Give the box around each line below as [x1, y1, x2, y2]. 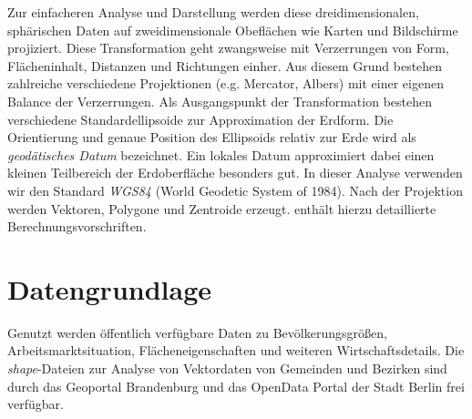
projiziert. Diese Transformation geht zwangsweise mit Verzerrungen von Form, [7, 38, 449, 57]
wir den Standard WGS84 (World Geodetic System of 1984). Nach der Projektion [7, 180, 463, 199]
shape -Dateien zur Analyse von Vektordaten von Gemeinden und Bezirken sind [7, 359, 447, 378]
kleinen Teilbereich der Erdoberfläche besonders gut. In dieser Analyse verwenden [7, 163, 463, 182]
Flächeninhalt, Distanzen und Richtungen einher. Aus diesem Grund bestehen [7, 56, 443, 75]
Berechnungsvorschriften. [7, 217, 147, 236]
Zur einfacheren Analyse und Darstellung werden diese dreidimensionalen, [7, 3, 419, 21]
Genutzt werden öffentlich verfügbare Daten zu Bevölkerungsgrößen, [7, 322, 387, 342]
